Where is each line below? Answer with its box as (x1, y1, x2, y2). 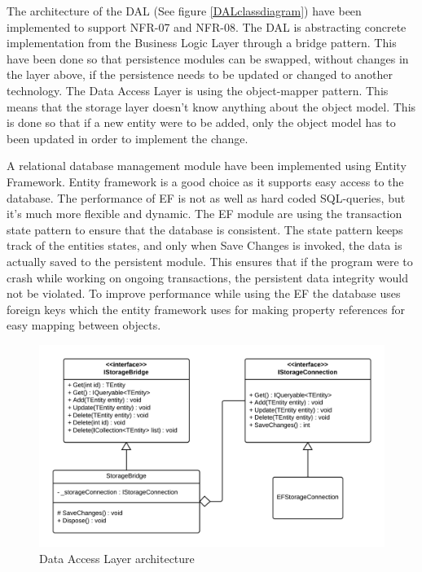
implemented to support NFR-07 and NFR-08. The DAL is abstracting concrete (7, 18, 407, 35)
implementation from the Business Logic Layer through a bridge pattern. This (7, 34, 397, 51)
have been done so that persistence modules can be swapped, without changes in (7, 50, 409, 67)
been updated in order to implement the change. (7, 129, 248, 146)
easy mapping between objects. (7, 317, 161, 334)
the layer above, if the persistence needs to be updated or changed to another (7, 66, 393, 83)
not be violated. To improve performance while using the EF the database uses (7, 285, 401, 302)
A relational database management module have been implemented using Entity (7, 157, 407, 174)
